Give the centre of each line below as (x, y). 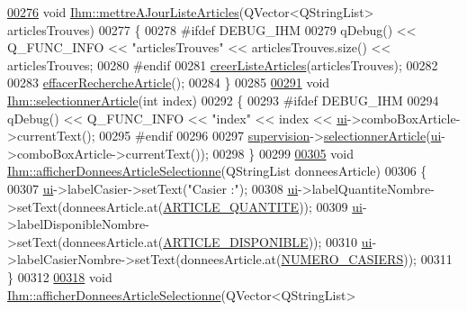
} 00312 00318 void (60, 276)
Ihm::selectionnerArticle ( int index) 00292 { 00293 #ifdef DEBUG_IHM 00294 (223, 100)
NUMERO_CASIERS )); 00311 (367, 259)
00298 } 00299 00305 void (283, 153)
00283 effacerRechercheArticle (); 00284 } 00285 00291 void (169, 82)
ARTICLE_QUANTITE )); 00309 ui (263, 206)
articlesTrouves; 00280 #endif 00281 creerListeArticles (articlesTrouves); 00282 (223, 64)
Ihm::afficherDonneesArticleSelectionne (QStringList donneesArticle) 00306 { (217, 171)
